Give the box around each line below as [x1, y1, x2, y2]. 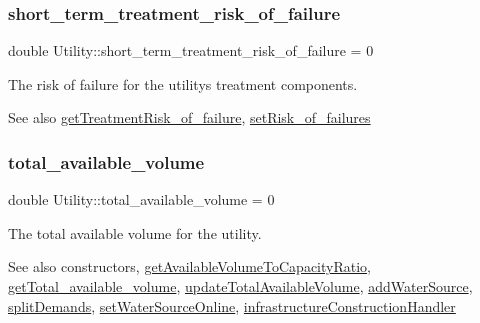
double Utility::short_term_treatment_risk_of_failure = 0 [8, 40, 374, 61]
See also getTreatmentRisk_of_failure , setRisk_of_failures [8, 107, 371, 128]
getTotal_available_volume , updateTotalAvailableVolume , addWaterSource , [8, 276, 473, 296]
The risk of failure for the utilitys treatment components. [8, 73, 358, 94]
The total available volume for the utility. [8, 222, 262, 243]
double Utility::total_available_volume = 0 [8, 189, 275, 210]
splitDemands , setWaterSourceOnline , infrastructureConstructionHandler [8, 295, 456, 316]
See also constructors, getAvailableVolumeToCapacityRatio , [8, 256, 371, 277]
